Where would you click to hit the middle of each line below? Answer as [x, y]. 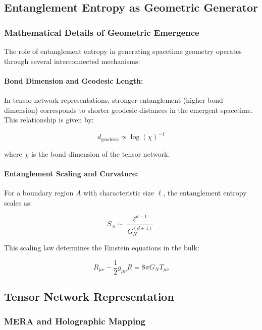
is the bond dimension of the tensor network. [100, 153]
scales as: [18, 202]
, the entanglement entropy [205, 193]
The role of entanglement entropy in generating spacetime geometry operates [123, 51]
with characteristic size [119, 193]
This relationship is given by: [49, 120]
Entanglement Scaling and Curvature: [71, 173]
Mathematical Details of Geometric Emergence [102, 32]
